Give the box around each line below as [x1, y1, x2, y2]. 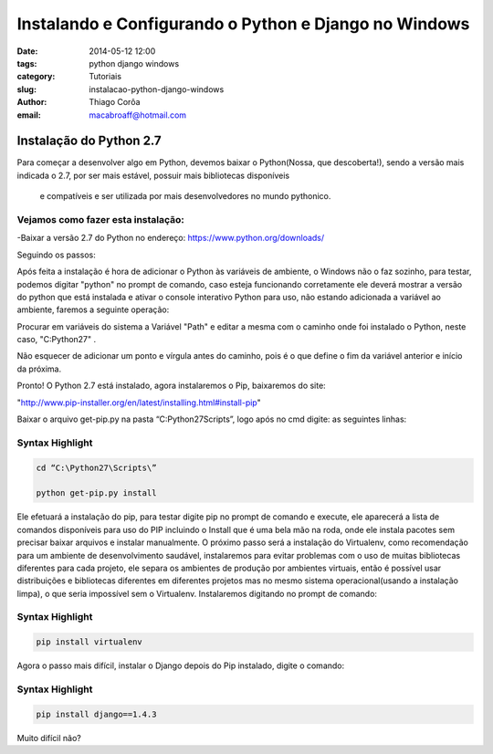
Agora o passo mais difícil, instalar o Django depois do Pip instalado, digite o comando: [16, 660, 345, 671]
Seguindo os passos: [16, 249, 96, 260]
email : [16, 110, 41, 120]
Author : [16, 97, 47, 108]
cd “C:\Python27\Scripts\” [36, 462, 157, 473]
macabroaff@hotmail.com [89, 110, 187, 120]
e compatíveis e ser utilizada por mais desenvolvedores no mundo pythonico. [39, 191, 331, 202]
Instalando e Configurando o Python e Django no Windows [16, 14, 470, 34]
